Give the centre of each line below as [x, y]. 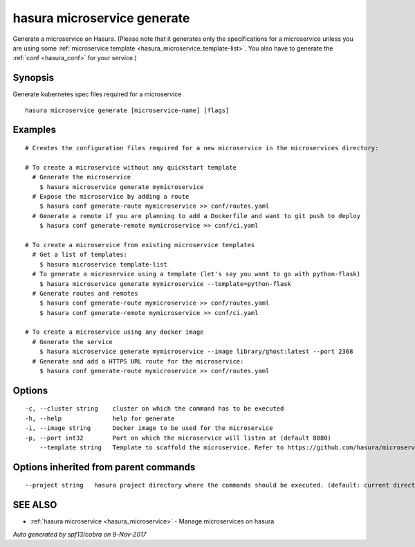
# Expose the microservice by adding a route [111, 196]
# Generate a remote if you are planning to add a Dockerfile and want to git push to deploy [196, 216]
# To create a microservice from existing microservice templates [140, 245]
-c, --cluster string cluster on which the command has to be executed [155, 409]
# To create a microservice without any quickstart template [131, 167]
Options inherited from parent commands [104, 467]
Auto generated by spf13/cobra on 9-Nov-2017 [80, 534]
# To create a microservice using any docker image [114, 332]
